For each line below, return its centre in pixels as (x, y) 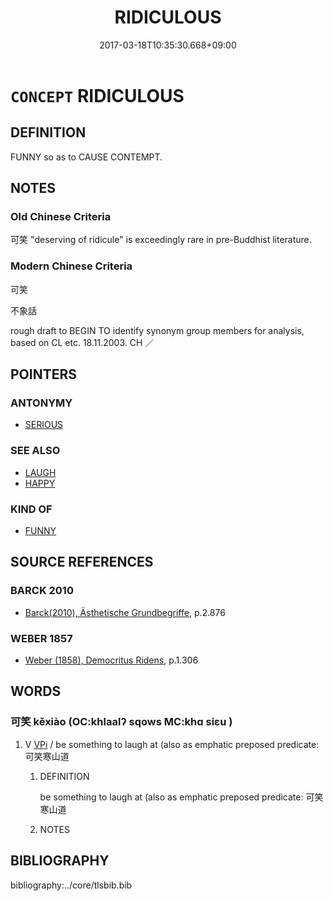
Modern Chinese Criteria (71, 266)
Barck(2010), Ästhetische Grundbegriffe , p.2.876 (125, 612)
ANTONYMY (41, 403)
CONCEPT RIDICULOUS (97, 95)
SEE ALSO (35, 451)
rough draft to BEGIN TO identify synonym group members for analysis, (157, 330)
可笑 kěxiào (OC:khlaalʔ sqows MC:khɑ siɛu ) (121, 722)
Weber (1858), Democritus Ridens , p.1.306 (111, 660)
